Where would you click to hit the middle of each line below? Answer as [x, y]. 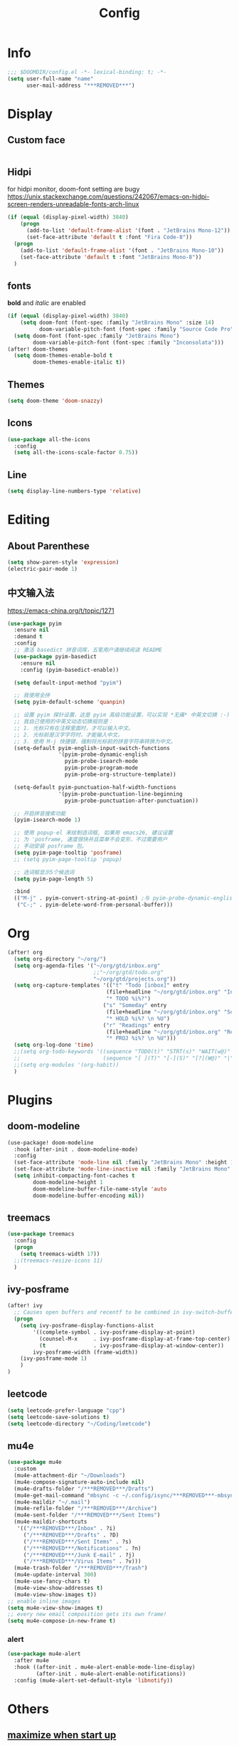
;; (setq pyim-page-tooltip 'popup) [68, 859]
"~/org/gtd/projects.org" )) [135, 979]
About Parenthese [49, 546]
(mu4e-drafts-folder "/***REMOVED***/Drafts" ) [84, 1489]
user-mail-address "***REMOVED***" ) [80, 85]
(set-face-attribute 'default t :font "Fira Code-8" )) [109, 237]
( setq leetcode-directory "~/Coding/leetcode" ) [79, 1424]
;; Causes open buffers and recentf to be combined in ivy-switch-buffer [125, 1312]
